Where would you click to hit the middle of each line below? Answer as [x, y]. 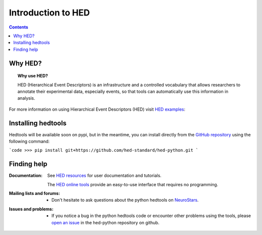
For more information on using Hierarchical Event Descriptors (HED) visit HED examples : [97, 109]
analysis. [26, 98]
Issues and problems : [31, 209]
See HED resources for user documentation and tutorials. [105, 176]
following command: [29, 141]
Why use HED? [33, 76]
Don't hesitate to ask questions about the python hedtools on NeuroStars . [125, 200]
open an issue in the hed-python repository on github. [106, 222]
